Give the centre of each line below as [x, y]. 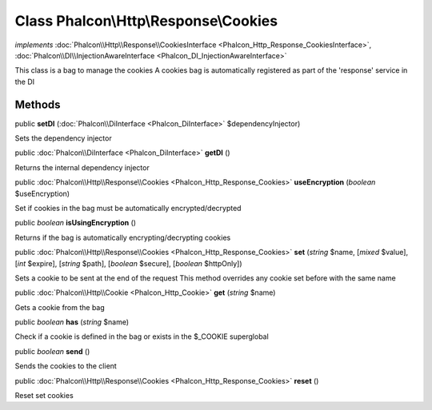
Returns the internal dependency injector [82, 167]
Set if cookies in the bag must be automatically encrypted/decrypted [128, 208]
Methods [38, 104]
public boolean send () [52, 351]
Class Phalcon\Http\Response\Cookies [146, 21]
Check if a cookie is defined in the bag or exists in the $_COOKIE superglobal [142, 336]
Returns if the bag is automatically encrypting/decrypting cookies [123, 237]
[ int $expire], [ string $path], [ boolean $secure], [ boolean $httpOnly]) [129, 263]
